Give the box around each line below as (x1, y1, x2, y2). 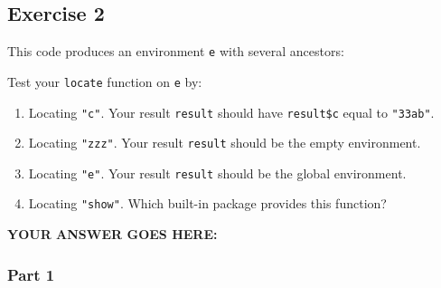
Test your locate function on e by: (7, 72, 202, 91)
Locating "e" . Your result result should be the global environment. (28, 163, 407, 182)
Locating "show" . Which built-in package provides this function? (28, 194, 387, 213)
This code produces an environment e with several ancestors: (7, 42, 344, 61)
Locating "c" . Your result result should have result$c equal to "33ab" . (28, 102, 435, 121)
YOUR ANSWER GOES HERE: (7, 225, 218, 244)
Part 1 (7, 263, 55, 285)
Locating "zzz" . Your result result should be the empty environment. (28, 133, 421, 152)
